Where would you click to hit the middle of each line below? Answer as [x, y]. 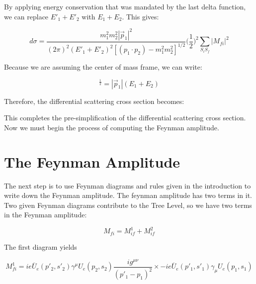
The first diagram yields [41, 247]
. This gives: [140, 16]
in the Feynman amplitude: [45, 215]
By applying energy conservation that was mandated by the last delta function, [125, 6]
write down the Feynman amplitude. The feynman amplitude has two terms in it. [128, 195]
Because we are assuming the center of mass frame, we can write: [103, 67]
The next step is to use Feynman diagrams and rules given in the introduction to [128, 185]
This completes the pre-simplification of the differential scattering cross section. [125, 118]
